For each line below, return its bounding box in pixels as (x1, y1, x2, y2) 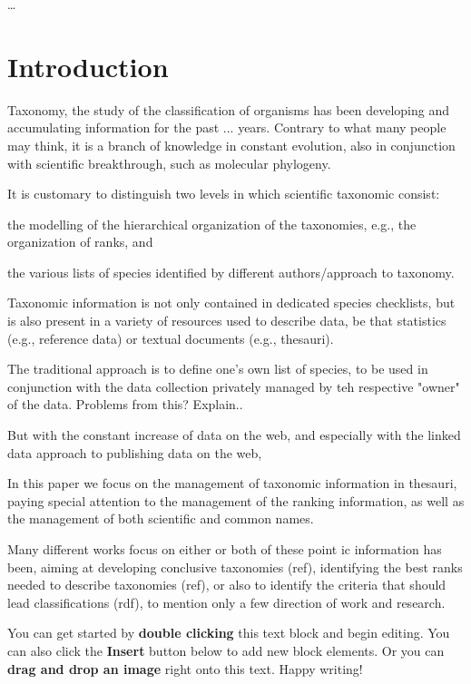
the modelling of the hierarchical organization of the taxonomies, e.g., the (7, 214, 417, 233)
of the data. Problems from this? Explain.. (7, 395, 243, 414)
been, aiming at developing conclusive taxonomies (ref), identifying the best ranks (7, 557, 463, 576)
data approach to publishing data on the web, (7, 443, 262, 462)
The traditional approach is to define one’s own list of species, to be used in (7, 359, 428, 378)
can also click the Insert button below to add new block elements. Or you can (7, 640, 445, 660)
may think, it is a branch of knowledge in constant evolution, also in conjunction (7, 135, 456, 154)
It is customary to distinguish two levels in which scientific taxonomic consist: (7, 184, 440, 203)
